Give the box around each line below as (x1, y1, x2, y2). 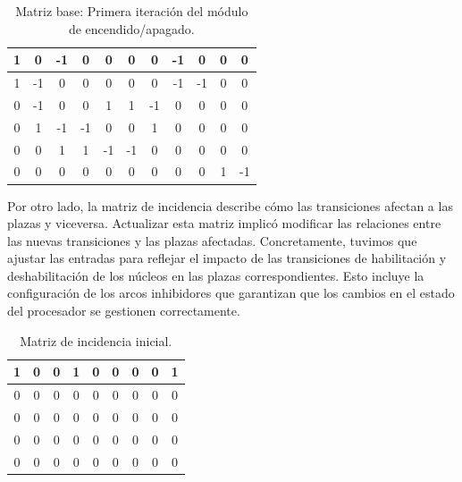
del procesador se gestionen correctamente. (7, 301, 240, 320)
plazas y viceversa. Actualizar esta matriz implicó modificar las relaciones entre (7, 214, 441, 233)
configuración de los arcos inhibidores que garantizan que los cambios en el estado (7, 283, 455, 302)
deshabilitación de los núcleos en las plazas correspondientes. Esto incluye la (7, 266, 424, 284)
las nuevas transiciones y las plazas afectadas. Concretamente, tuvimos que (7, 231, 417, 249)
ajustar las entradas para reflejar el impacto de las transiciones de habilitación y (7, 249, 447, 267)
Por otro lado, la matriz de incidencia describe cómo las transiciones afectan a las (7, 196, 453, 215)
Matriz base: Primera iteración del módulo (15, 2, 248, 20)
